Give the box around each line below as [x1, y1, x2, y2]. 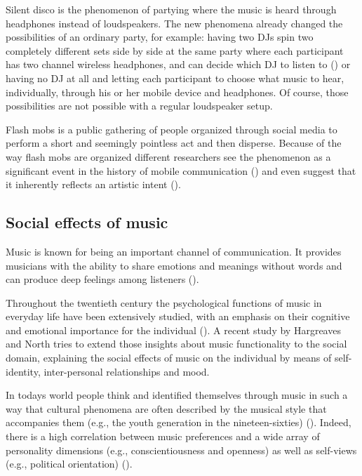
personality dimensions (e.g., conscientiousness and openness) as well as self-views [6, 442, 357, 457]
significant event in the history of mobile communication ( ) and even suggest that [6, 163, 356, 178]
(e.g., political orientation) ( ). [6, 456, 133, 471]
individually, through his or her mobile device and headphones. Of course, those [6, 84, 349, 99]
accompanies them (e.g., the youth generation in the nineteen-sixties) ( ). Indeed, [6, 415, 351, 430]
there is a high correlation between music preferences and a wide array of [6, 429, 320, 444]
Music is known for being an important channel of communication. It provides [6, 244, 342, 258]
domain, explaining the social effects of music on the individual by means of [6, 350, 332, 365]
